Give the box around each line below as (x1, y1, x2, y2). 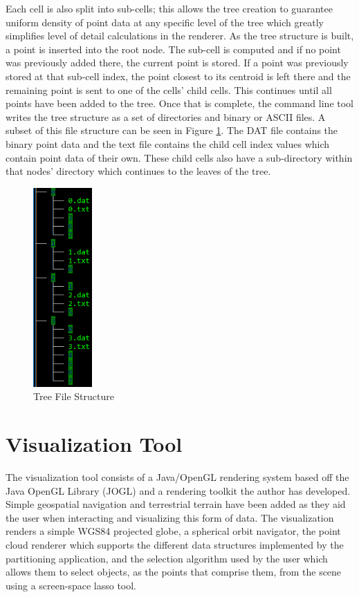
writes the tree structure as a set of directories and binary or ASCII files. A (6, 109, 326, 124)
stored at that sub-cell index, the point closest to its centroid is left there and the (6, 68, 351, 83)
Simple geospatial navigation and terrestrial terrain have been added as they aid (6, 497, 346, 511)
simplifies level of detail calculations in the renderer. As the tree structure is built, (6, 28, 354, 43)
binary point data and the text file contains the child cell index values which (6, 136, 330, 151)
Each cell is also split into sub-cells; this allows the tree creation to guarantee (6, 1, 333, 15)
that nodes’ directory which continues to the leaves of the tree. (6, 164, 271, 178)
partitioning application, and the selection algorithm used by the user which (6, 551, 328, 565)
